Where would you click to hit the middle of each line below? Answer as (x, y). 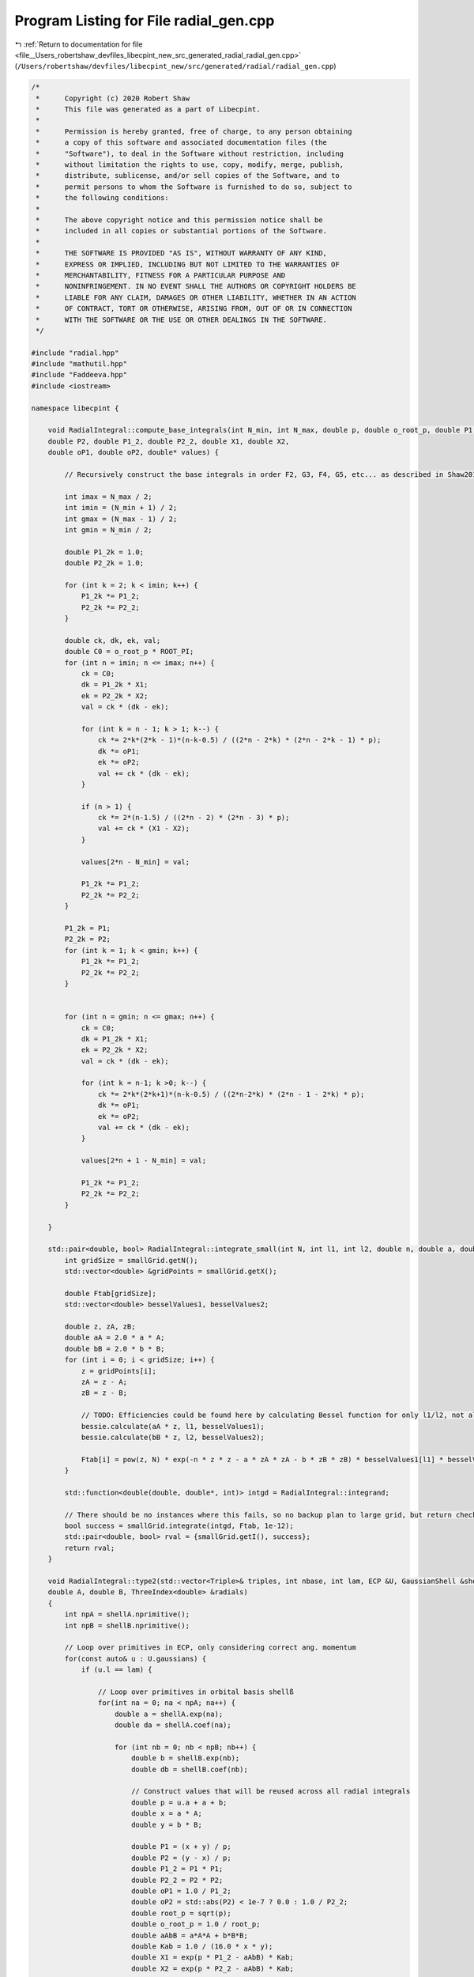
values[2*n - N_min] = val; (135, 862)
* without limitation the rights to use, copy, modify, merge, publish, (190, 165)
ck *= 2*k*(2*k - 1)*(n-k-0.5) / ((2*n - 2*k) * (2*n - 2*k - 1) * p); (239, 740)
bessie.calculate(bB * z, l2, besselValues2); (173, 1437)
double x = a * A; (167, 1814)
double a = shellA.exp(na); (169, 1714)
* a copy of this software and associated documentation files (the (182, 143)
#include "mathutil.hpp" (79, 364)
